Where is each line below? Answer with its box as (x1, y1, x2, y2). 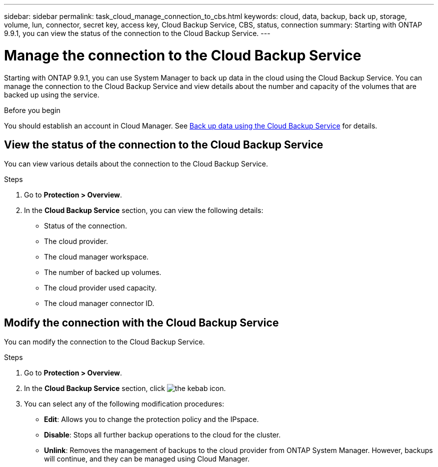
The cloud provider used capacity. (44, 283, 157, 292)
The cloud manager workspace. (44, 252, 149, 261)
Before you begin (4, 105, 60, 114)
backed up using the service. (4, 90, 99, 99)
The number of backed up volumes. (44, 268, 161, 277)
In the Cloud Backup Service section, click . (24, 384, 226, 393)
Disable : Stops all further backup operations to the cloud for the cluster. (44, 430, 281, 439)
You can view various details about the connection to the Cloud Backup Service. (4, 159, 268, 168)
